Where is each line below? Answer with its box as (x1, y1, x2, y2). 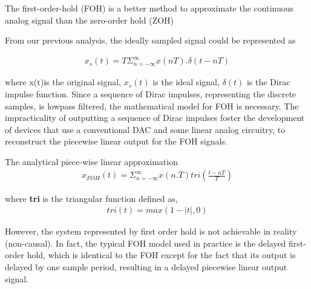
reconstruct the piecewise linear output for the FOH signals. (5, 135, 228, 148)
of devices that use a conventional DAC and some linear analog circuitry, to (5, 123, 286, 135)
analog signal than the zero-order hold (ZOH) (5, 13, 174, 26)
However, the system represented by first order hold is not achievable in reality (5, 225, 297, 238)
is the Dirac (246, 76, 290, 88)
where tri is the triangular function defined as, (5, 192, 178, 204)
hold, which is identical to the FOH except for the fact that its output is (27, 248, 296, 261)
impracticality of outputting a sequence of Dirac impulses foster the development (5, 111, 305, 124)
